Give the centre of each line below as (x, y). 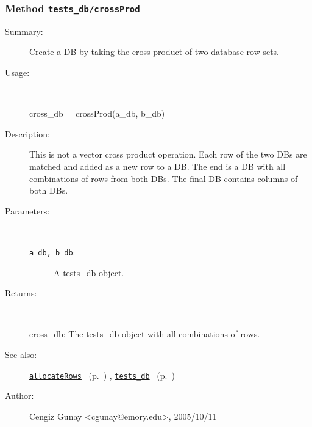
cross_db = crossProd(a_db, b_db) (97, 113)
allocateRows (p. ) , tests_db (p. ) (102, 375)
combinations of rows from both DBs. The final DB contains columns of (164, 178)
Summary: (24, 31)
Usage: (17, 72)
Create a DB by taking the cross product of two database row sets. (154, 52)
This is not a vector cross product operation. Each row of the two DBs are (168, 154)
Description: (27, 133)
